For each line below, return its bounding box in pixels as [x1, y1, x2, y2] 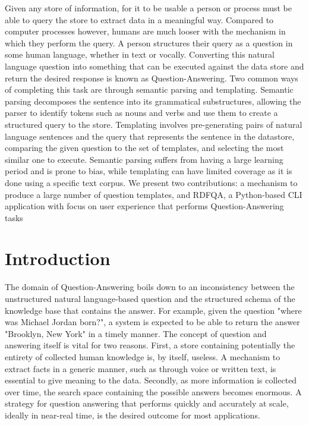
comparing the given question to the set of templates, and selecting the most [5, 141, 284, 154]
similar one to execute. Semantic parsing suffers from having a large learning [5, 153, 283, 165]
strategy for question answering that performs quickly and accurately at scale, [5, 397, 289, 410]
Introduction [5, 246, 111, 270]
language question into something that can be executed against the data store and [5, 59, 304, 72]
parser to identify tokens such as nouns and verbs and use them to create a [5, 106, 278, 119]
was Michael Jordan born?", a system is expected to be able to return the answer [5, 316, 300, 328]
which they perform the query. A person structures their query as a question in [5, 36, 293, 49]
